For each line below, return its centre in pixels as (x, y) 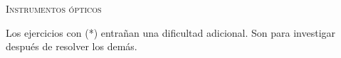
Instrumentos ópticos (54, 8)
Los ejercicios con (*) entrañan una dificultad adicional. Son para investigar (171, 32)
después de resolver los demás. (72, 46)
